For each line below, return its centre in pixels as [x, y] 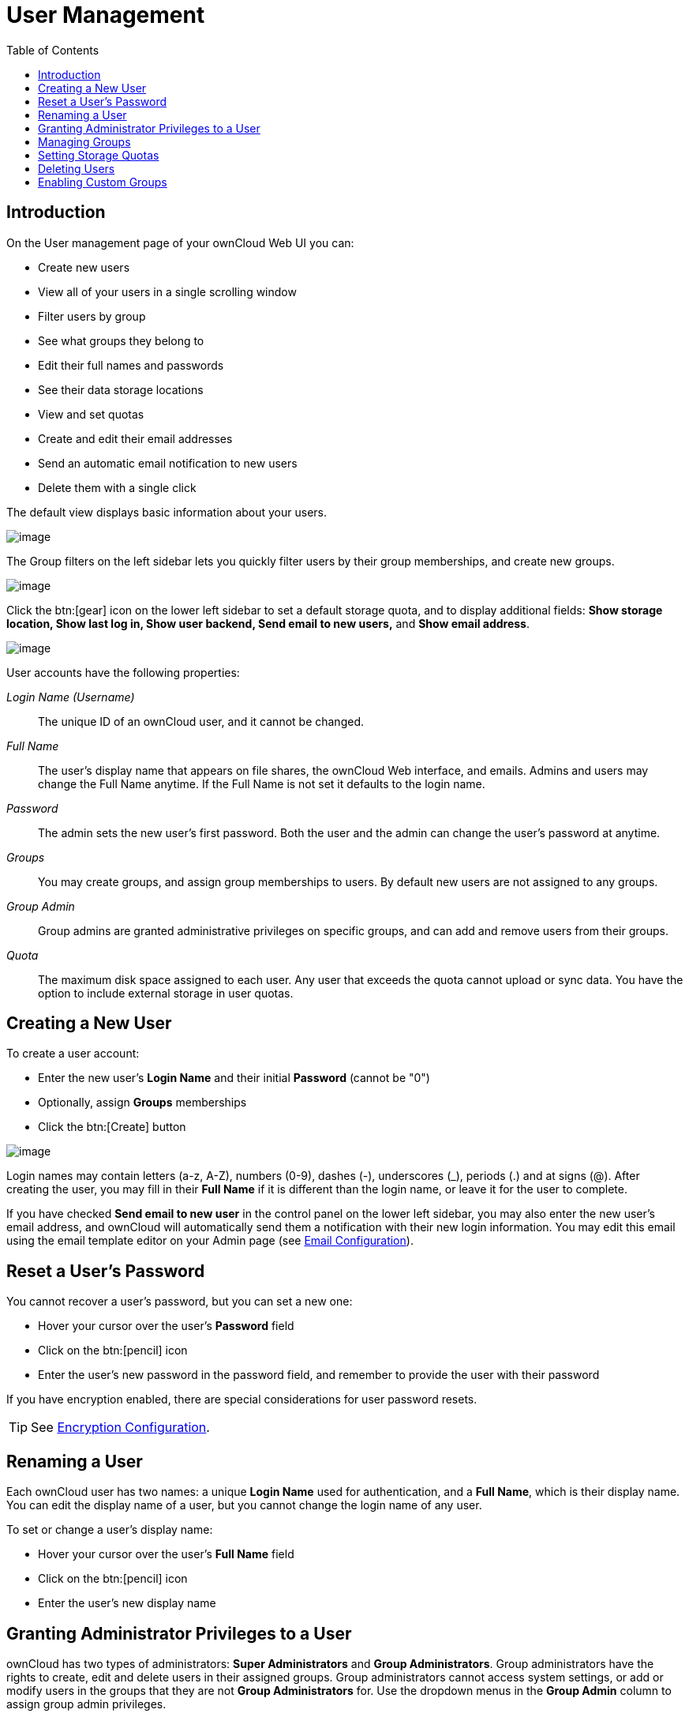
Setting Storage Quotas [99, 155]
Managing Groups [84, 141]
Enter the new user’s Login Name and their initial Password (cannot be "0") [234, 1078]
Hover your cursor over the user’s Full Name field [166, 1554]
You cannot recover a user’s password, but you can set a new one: [180, 1302]
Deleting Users [77, 168]
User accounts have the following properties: [123, 672]
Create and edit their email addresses [135, 438]
